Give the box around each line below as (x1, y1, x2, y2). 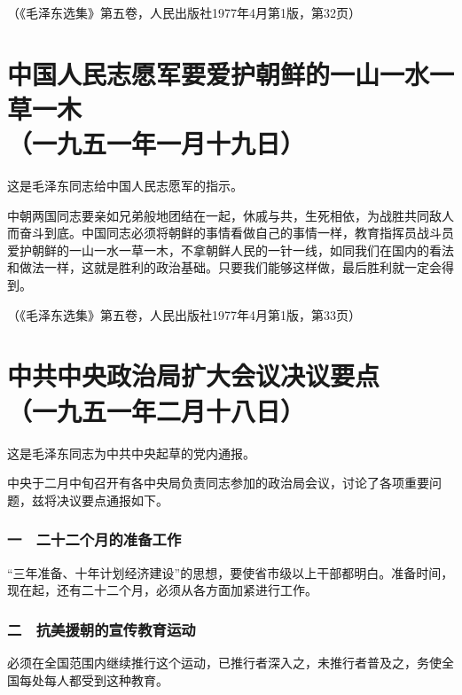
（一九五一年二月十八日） (7, 392, 306, 428)
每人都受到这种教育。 (43, 670, 168, 689)
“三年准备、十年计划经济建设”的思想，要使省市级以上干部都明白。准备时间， (7, 563, 454, 582)
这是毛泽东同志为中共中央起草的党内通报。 (7, 443, 255, 462)
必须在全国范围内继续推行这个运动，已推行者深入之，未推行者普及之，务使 (7, 652, 442, 671)
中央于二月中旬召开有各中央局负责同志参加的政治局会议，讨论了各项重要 (7, 473, 429, 492)
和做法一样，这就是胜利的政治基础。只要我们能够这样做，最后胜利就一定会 (7, 258, 442, 277)
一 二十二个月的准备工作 (7, 528, 182, 551)
